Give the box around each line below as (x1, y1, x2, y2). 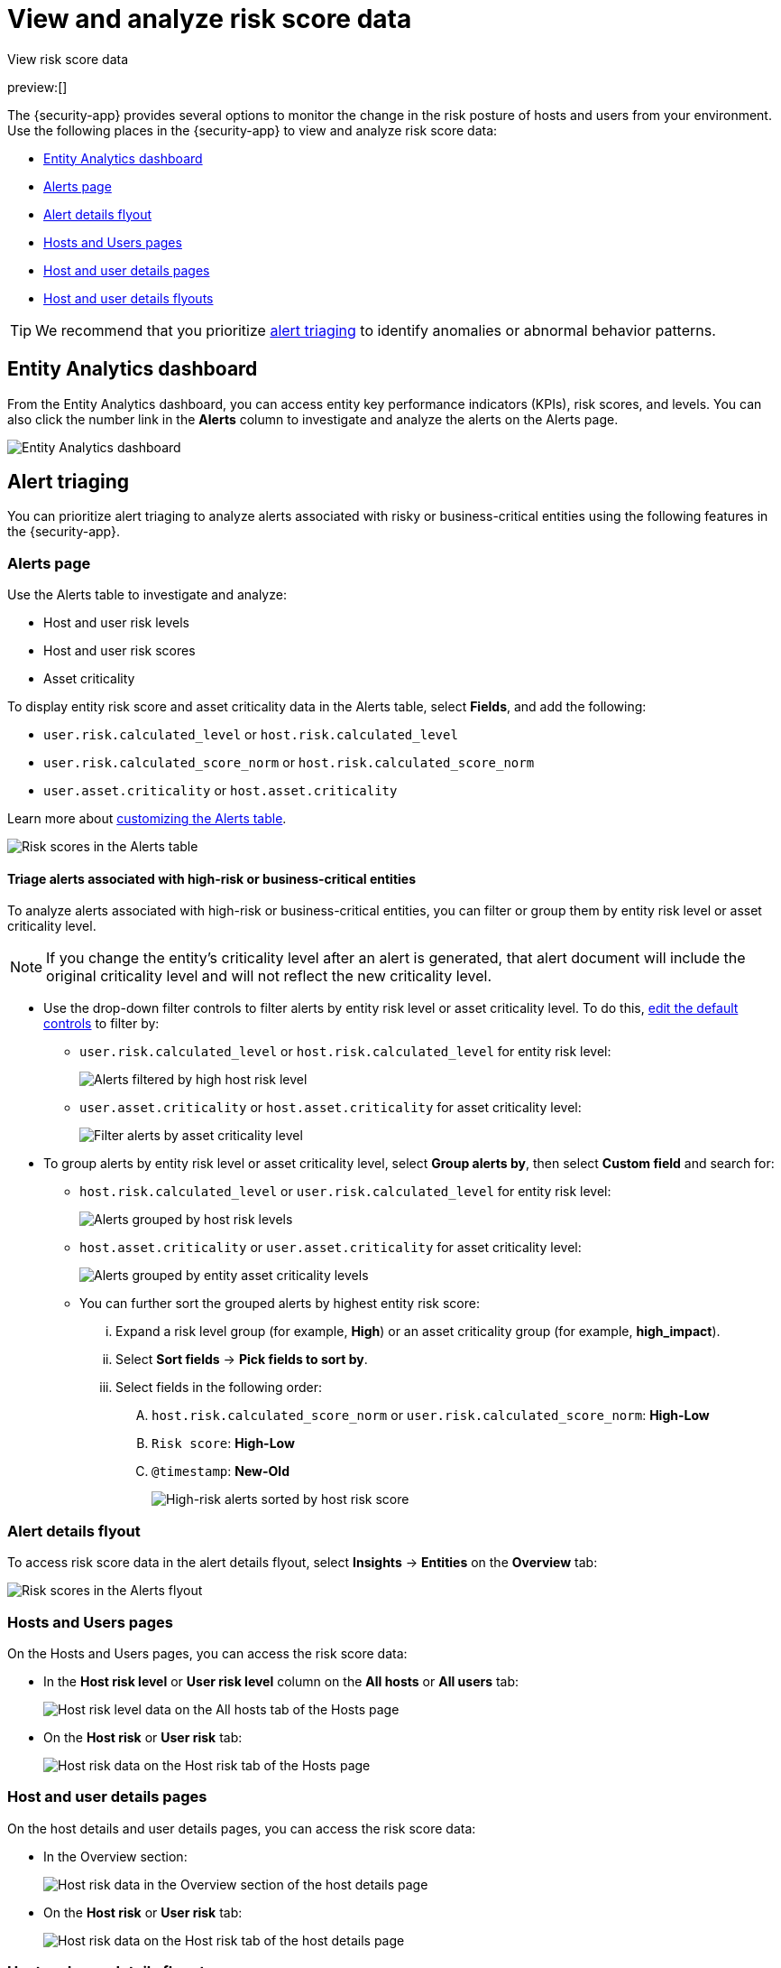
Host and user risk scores (43, 643, 196, 659)
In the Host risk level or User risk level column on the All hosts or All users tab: (43, 1673, 519, 1689)
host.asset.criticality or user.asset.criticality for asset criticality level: (79, 1239, 582, 1256)
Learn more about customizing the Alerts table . (7, 811, 287, 827)
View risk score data (7, 51, 129, 67)
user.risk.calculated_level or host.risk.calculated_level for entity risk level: (79, 1044, 611, 1060)
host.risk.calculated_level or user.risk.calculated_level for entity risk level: (79, 1184, 611, 1200)
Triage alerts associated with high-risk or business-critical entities (7, 870, 416, 887)
